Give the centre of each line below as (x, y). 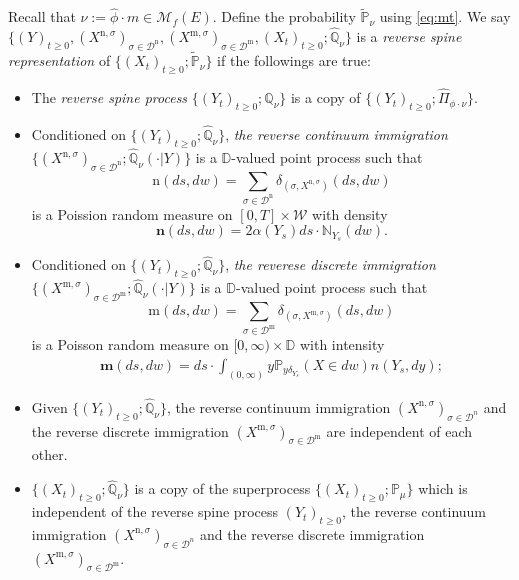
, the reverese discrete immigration (330, 264)
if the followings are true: (294, 60)
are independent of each (399, 430)
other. (49, 454)
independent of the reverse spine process (154, 511)
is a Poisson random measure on (130, 344)
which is (443, 488)
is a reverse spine (409, 36)
